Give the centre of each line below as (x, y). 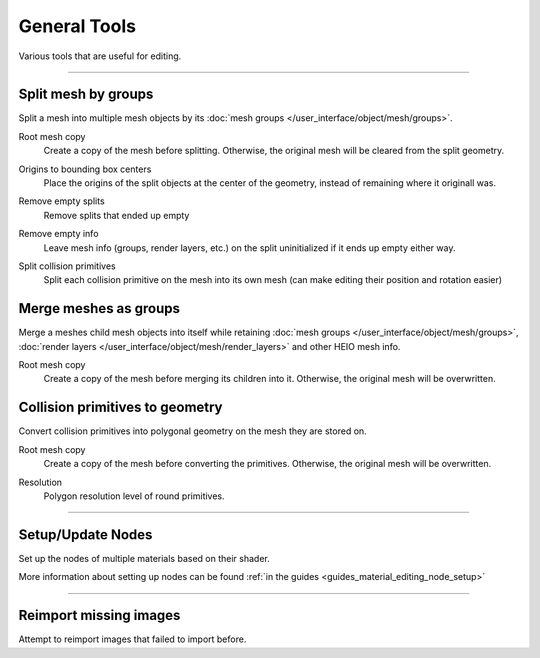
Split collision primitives (67, 266)
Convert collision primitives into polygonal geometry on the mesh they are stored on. (192, 431)
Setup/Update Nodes (85, 534)
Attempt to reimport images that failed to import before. (132, 639)
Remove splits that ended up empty (116, 215)
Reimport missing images (99, 615)
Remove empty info (58, 234)
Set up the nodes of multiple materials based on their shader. (144, 558)
